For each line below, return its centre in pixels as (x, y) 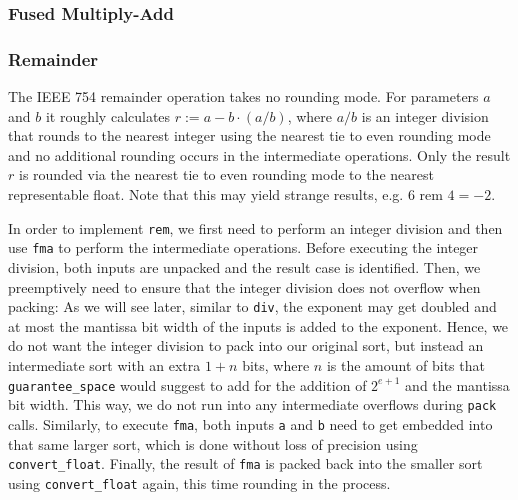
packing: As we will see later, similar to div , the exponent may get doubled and (252, 306)
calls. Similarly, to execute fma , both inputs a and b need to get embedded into (250, 423)
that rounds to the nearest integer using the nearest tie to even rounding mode (249, 135)
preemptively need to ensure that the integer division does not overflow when (244, 286)
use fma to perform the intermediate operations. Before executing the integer (243, 247)
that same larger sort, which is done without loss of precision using (213, 443)
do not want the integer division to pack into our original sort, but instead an (246, 345)
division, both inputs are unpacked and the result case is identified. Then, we (244, 266)
